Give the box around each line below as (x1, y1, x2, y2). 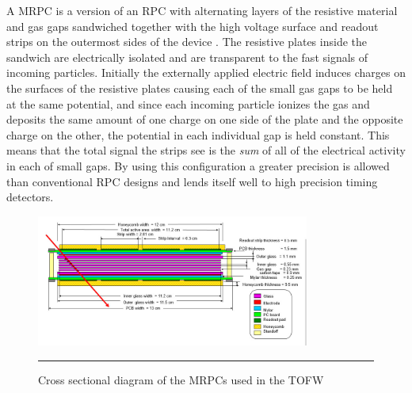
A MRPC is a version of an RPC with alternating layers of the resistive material (6, 2, 398, 18)
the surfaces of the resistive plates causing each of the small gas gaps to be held (6, 79, 393, 96)
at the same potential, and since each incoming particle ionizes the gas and (6, 95, 370, 112)
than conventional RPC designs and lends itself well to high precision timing (6, 173, 378, 189)
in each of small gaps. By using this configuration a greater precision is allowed (6, 157, 390, 174)
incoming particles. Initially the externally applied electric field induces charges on (6, 64, 406, 81)
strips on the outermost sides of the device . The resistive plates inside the (6, 33, 367, 50)
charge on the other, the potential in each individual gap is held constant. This (6, 126, 390, 143)
